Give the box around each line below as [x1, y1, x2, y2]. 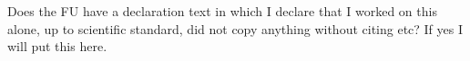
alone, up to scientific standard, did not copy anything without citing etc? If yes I [7, 19, 464, 38]
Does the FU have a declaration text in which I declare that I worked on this [7, 2, 437, 20]
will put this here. [7, 37, 107, 56]
